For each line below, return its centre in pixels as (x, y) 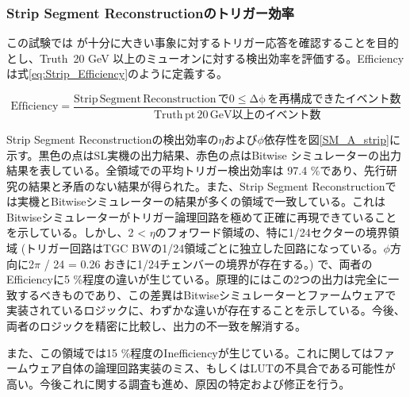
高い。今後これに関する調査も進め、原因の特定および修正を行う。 (178, 383)
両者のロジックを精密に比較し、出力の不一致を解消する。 (156, 326)
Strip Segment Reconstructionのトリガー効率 (150, 12)
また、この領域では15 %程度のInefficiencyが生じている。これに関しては (190, 352)
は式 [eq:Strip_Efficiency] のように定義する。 (117, 73)
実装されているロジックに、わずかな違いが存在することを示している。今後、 (206, 310)
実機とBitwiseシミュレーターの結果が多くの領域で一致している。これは (201, 201)
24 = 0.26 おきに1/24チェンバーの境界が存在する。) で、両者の (213, 263)
